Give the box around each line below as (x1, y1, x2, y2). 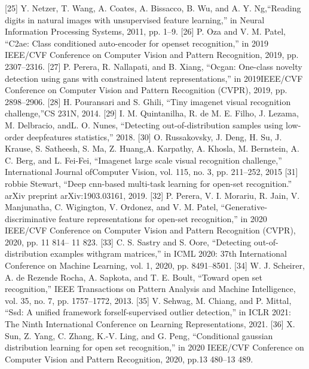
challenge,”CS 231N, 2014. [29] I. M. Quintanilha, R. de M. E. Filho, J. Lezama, (5, 107, 299, 119)
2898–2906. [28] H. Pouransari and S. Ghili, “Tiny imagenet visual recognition (5, 95, 291, 107)
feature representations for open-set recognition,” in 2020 (59, 212, 267, 225)
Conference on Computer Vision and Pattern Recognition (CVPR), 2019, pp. (5, 84, 287, 96)
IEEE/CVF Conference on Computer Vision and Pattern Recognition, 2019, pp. (5, 48, 299, 61)
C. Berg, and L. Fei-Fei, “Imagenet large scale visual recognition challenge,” (5, 153, 282, 166)
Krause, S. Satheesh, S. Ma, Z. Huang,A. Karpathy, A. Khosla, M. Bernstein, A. (5, 142, 300, 155)
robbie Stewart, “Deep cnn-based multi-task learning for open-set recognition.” (5, 177, 292, 189)
